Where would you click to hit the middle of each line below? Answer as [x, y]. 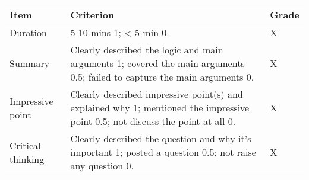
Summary [30, 63]
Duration [28, 32]
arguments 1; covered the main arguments [157, 63]
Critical [25, 145]
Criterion [92, 15]
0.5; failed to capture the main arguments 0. [162, 77]
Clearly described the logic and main [147, 49]
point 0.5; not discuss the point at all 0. [153, 121]
